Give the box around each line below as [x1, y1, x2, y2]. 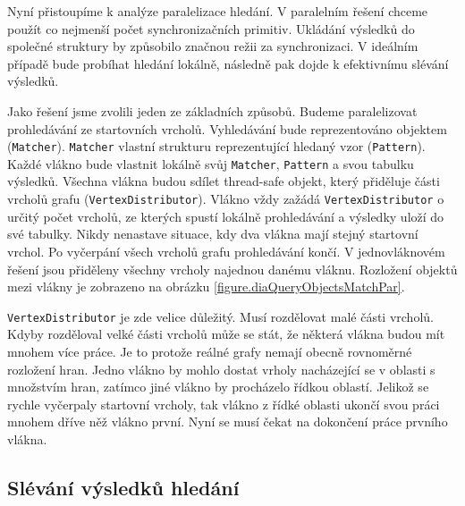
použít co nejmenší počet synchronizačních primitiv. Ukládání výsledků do [7, 19, 415, 38]
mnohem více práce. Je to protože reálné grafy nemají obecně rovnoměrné [7, 342, 412, 360]
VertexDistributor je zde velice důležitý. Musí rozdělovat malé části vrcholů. [7, 307, 434, 325]
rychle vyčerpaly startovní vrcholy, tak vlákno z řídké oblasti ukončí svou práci [7, 394, 440, 413]
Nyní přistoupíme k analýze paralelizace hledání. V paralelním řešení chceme [7, 2, 428, 20]
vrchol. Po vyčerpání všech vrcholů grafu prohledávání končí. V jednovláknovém [7, 241, 445, 260]
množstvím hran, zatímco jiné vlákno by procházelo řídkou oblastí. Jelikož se [7, 377, 429, 396]
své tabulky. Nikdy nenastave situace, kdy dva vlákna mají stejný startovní [7, 224, 418, 243]
